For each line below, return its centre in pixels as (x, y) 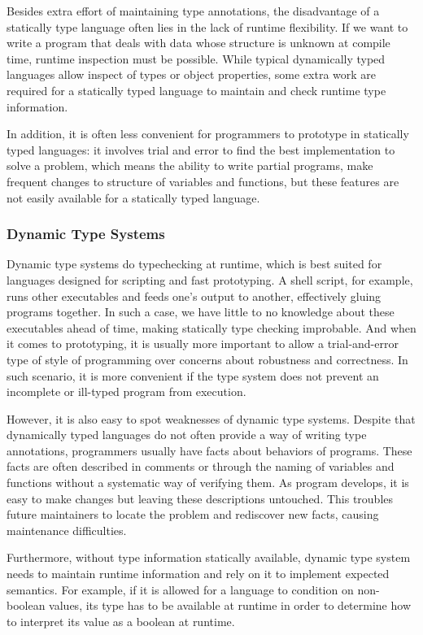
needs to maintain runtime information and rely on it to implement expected (198, 574)
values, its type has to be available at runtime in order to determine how (230, 605)
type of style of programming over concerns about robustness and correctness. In (207, 359)
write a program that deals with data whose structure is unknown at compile (198, 43)
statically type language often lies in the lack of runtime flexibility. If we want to (207, 26)
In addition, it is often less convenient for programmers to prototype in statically (208, 134)
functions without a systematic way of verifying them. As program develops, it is (208, 483)
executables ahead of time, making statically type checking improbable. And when (211, 327)
